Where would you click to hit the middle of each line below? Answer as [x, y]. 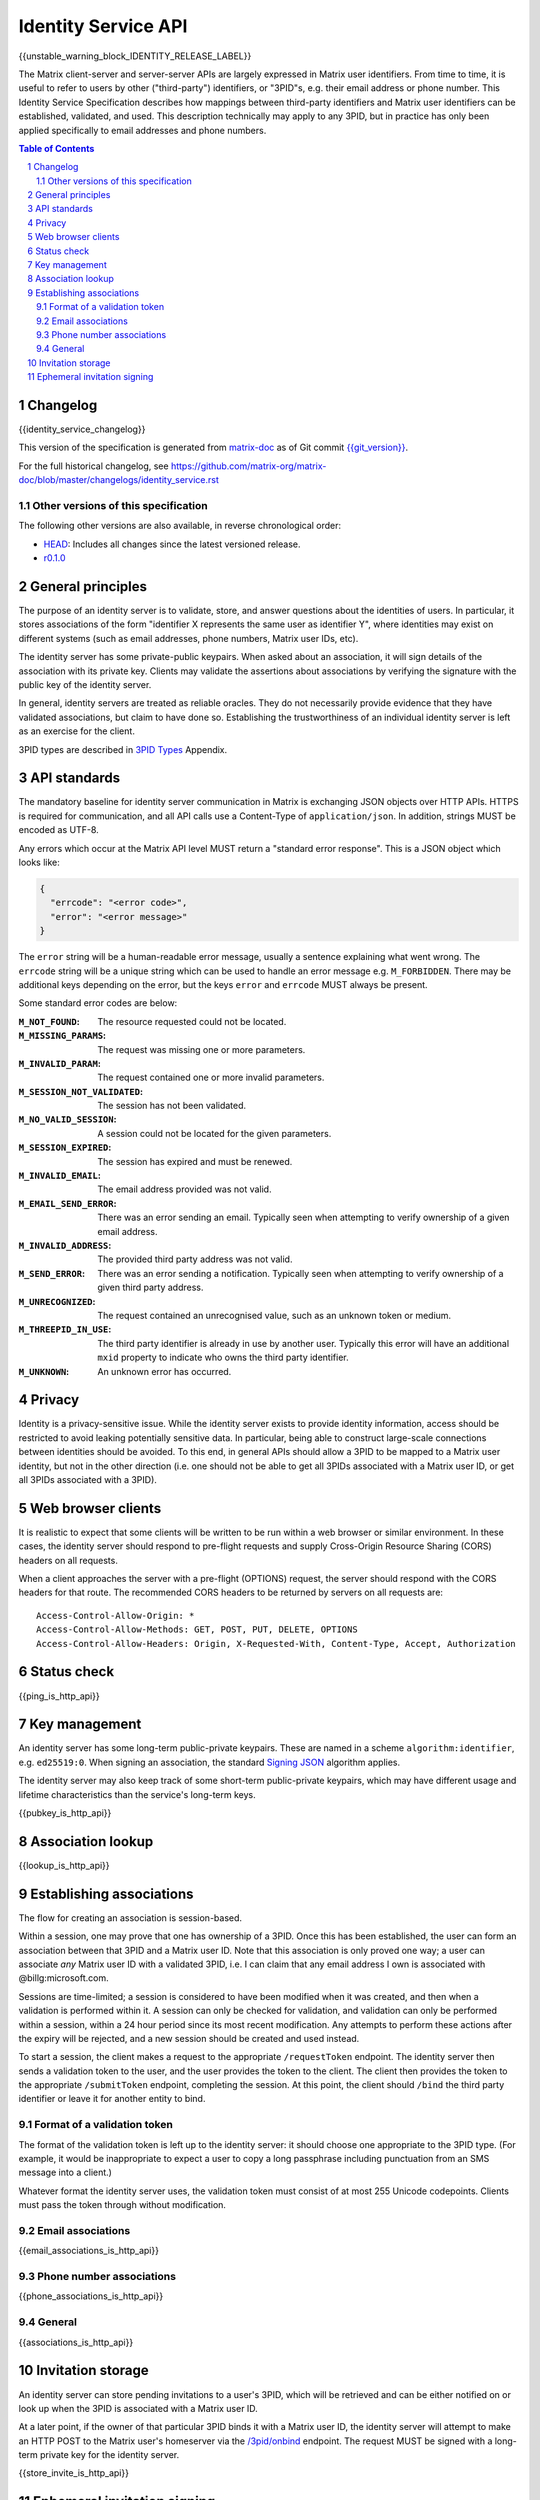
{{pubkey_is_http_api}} [65, 1812]
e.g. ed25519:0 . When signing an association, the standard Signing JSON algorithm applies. [209, 1762]
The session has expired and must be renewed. [195, 1161]
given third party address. [150, 1287]
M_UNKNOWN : [44, 1371]
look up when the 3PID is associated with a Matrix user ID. [138, 2408]
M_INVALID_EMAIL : [60, 1176]
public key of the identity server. [85, 684]
